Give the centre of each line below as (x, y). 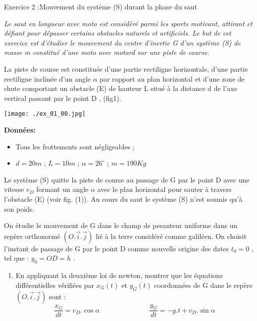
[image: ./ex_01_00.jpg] (45, 114)
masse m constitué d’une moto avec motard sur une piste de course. (107, 52)
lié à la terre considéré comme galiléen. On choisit (171, 236)
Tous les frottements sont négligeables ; (75, 146)
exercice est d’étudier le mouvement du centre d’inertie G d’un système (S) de (122, 42)
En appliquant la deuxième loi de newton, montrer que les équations (119, 275)
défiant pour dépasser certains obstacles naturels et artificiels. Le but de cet (118, 33)
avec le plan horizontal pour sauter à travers (164, 189)
